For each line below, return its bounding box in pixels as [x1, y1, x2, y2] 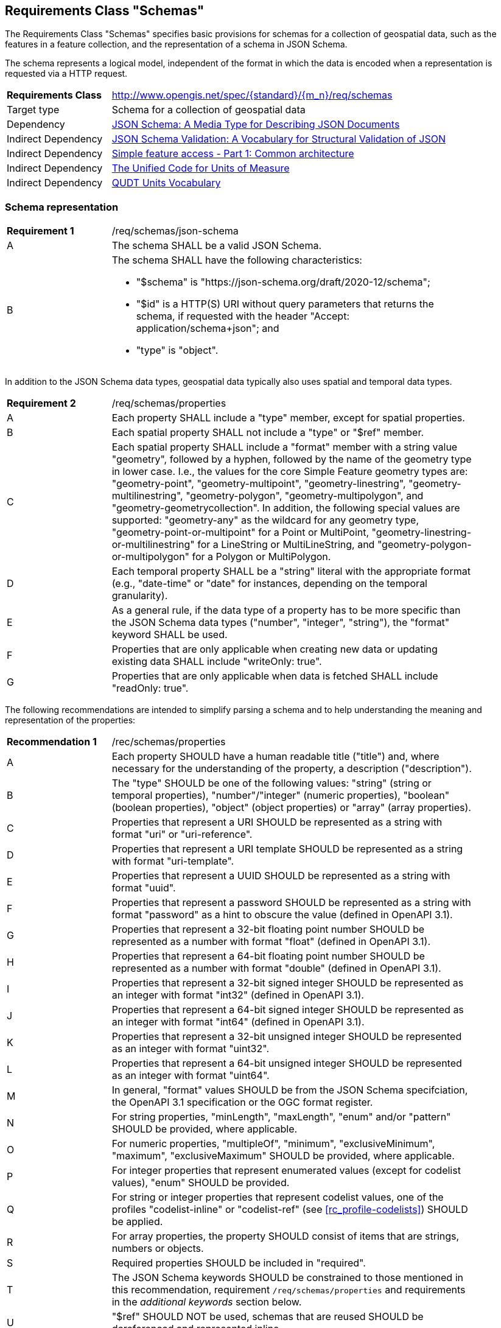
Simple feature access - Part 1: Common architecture [111, 147, 354, 160]
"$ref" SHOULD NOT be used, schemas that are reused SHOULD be [111, 1310, 424, 1323]
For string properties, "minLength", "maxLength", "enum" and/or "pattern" [111, 1111, 451, 1123]
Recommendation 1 [7, 736, 97, 748]
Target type [7, 104, 60, 116]
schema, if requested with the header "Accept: [136, 310, 349, 323]
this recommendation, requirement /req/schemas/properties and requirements [111, 1284, 466, 1296]
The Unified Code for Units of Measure [111, 162, 290, 175]
